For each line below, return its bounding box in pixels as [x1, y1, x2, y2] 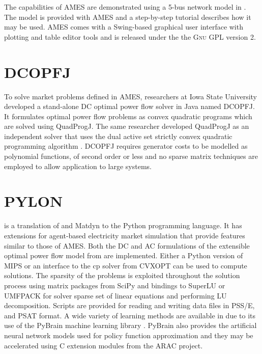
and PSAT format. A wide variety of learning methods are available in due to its [4, 310, 256, 320]
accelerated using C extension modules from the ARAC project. [4, 340, 203, 350]
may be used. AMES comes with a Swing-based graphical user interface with [4, 21, 243, 32]
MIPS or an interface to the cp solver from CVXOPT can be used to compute [4, 260, 247, 270]
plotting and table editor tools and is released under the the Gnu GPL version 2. [4, 31, 256, 42]
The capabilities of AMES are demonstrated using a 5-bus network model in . [4, 2, 246, 12]
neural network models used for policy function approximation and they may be [4, 330, 253, 340]
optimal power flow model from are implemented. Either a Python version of [4, 250, 243, 261]
